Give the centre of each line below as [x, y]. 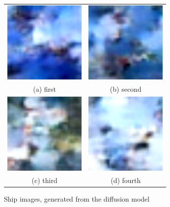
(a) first [44, 89]
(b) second [126, 89]
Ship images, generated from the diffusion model [77, 198]
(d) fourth [126, 180]
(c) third [44, 180]
